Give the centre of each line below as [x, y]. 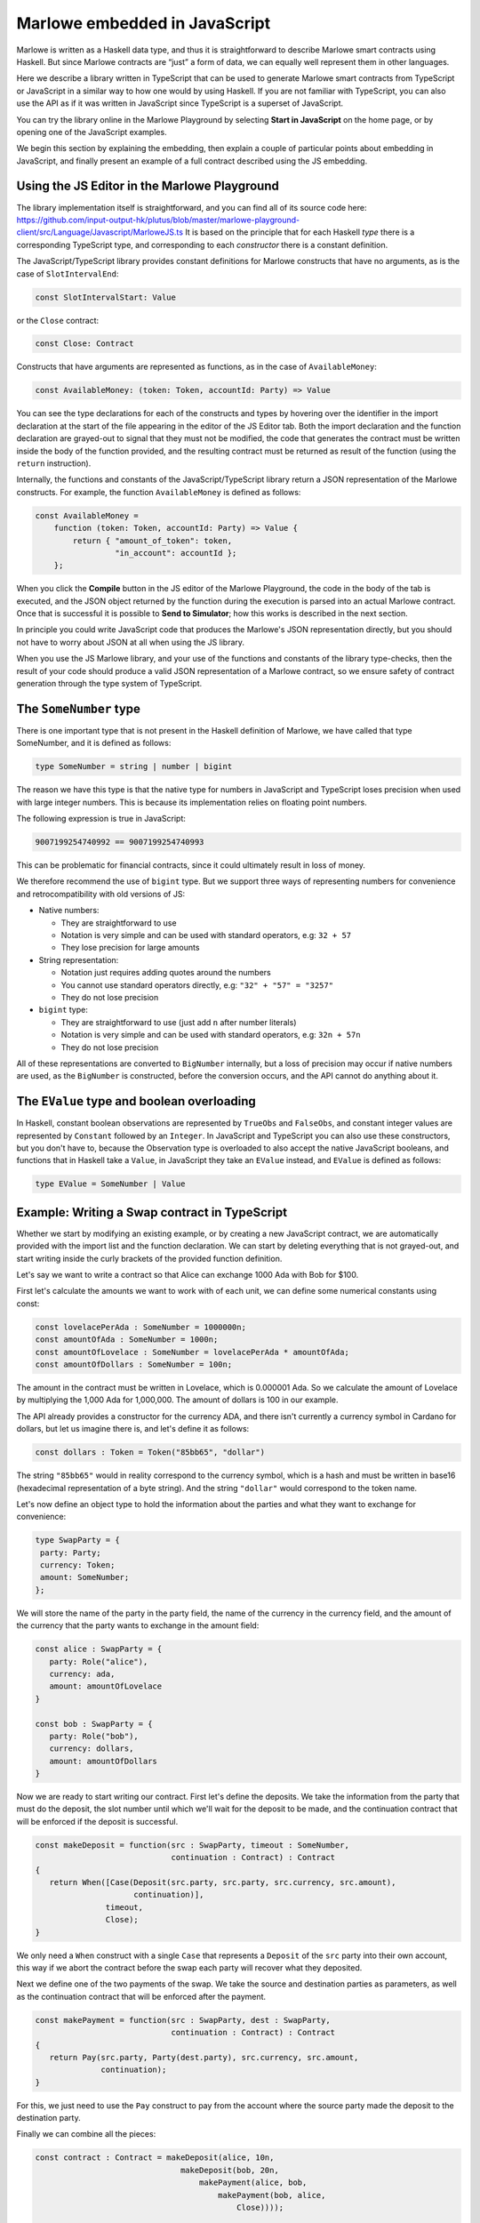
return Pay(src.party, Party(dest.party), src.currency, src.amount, [204, 2057]
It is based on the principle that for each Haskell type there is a [300, 232]
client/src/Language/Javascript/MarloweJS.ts [100, 232]
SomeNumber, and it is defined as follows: [94, 743]
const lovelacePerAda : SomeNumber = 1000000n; [140, 1327]
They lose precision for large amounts [130, 948]
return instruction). [54, 463]
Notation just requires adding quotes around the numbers [166, 973]
